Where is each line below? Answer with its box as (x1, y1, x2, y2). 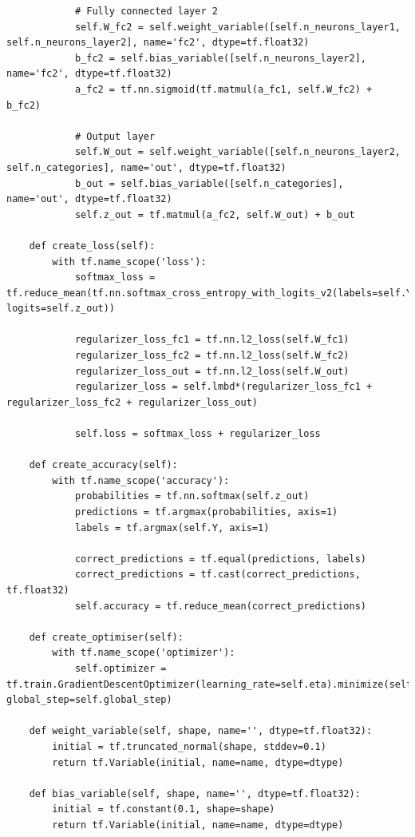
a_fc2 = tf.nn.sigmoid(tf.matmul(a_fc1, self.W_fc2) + (74, 83, 373, 95)
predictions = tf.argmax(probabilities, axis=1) (74, 506, 338, 518)
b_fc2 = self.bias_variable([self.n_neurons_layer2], (74, 52, 367, 64)
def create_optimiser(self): (29, 631, 184, 643)
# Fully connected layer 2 (74, 6, 218, 17)
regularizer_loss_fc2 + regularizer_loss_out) (6, 396, 258, 408)
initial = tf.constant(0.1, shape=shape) (52, 803, 275, 815)
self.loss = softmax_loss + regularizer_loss (74, 428, 321, 440)
